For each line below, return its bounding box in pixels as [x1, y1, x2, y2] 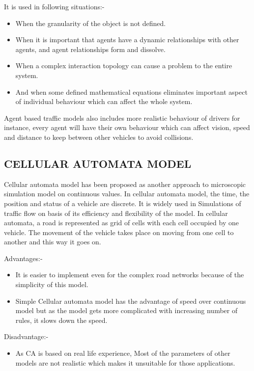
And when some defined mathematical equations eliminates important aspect [15, 86, 248, 97]
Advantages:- [4, 253, 43, 263]
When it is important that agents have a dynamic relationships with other [15, 34, 239, 45]
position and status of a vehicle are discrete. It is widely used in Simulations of [4, 198, 241, 208]
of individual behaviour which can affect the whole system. [15, 96, 193, 106]
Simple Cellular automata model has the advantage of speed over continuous [15, 295, 246, 306]
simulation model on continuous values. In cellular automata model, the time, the [4, 188, 250, 199]
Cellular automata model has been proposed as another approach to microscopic [4, 179, 246, 189]
